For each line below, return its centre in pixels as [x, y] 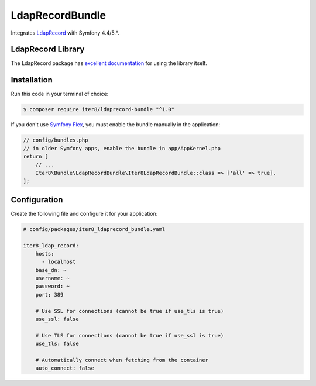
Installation [32, 80]
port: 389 [49, 294]
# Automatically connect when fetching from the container [122, 360]
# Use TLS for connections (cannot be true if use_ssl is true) [130, 335]
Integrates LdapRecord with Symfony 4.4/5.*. [65, 33]
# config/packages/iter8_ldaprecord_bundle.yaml [94, 229]
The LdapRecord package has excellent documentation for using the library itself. [109, 63]
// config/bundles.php [56, 140]
